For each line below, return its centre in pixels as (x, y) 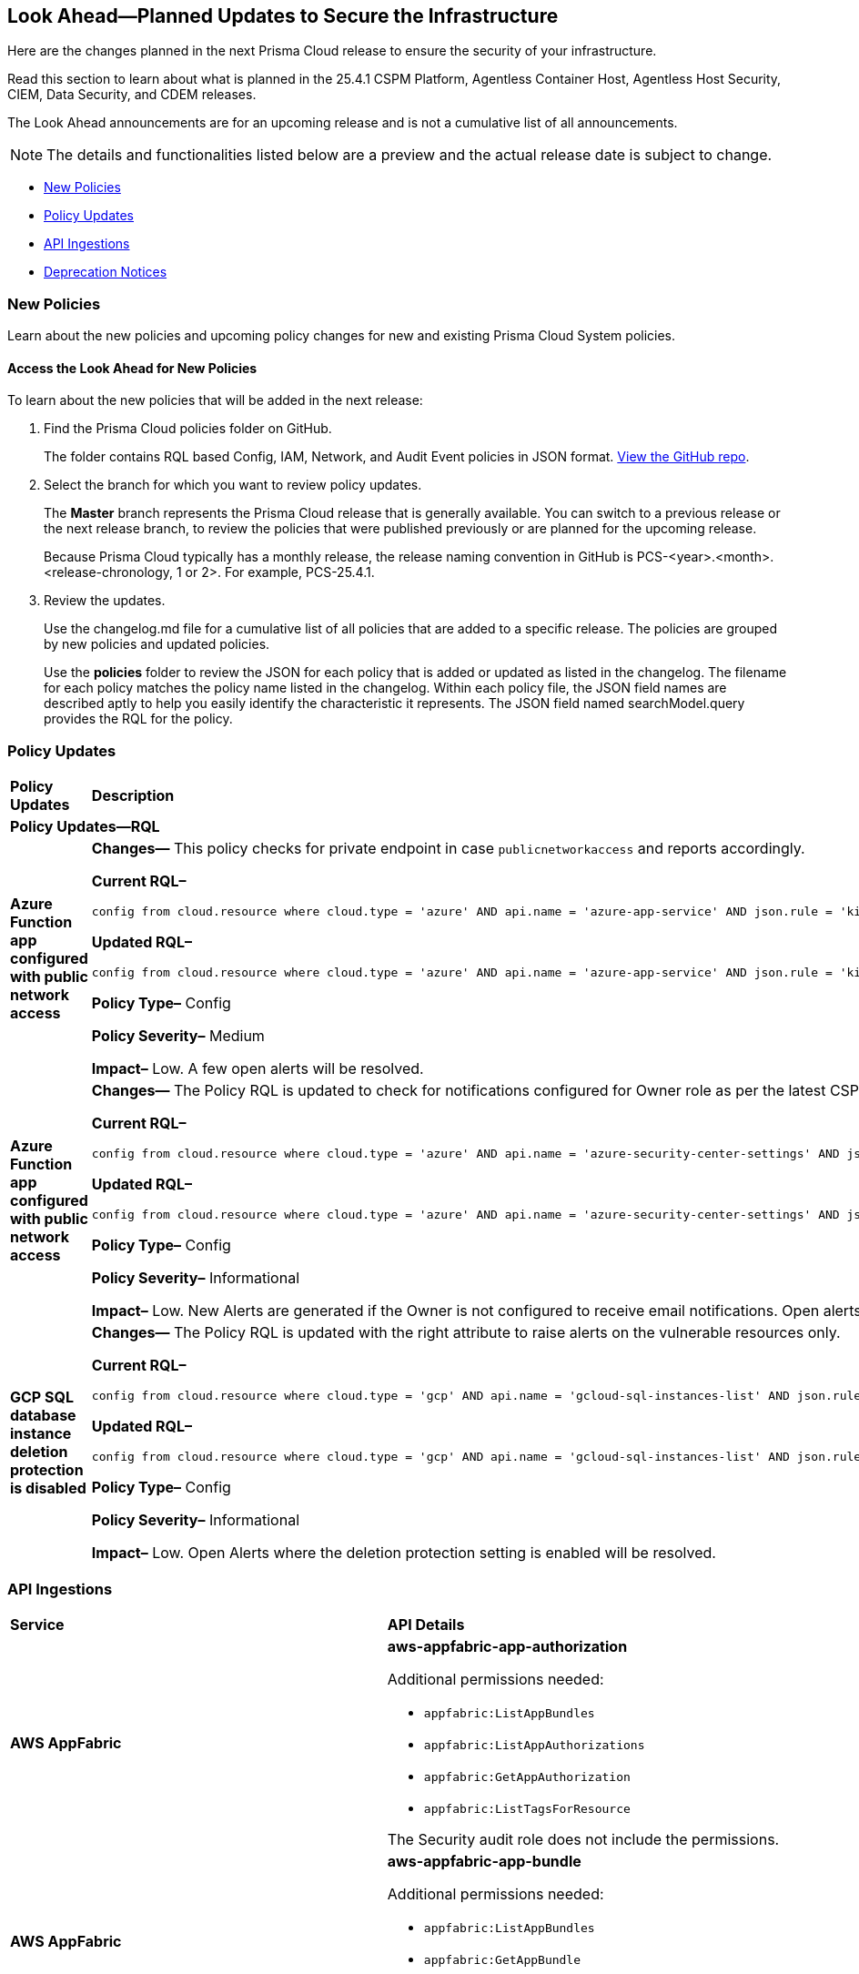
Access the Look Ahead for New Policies (132, 368)
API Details (426, 1624)
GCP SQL (42, 1397)
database (43, 1416)
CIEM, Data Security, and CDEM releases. (132, 95)
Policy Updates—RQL (85, 827)
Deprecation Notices (106, 272)
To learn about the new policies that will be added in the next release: (215, 400)
